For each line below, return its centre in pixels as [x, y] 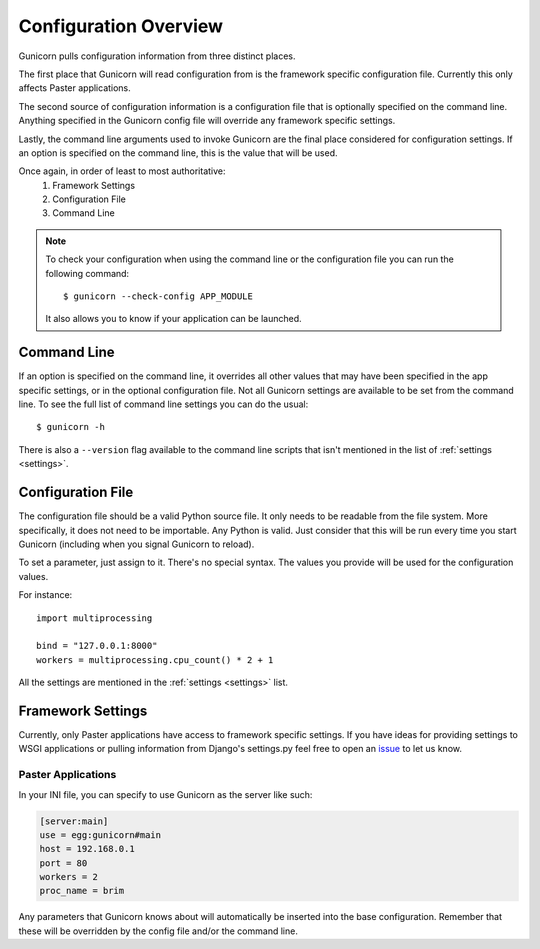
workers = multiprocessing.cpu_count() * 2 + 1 [155, 659]
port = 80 [63, 863]
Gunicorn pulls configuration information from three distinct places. [157, 56]
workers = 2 [69, 877]
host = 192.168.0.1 [87, 849]
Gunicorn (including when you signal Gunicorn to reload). [136, 544]
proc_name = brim [82, 891]
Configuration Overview [121, 26]
